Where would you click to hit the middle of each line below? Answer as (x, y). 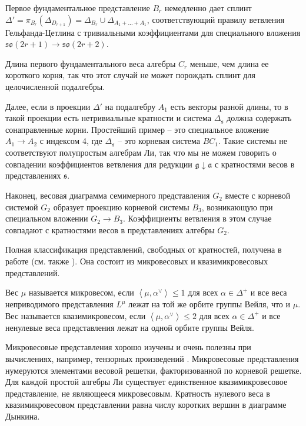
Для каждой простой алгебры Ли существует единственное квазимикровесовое (147, 382)
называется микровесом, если (81, 292)
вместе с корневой (258, 195)
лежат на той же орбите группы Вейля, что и (209, 304)
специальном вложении (47, 218)
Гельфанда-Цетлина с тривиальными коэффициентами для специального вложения (153, 32)
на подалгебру (130, 106)
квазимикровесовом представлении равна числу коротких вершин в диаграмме (146, 405)
